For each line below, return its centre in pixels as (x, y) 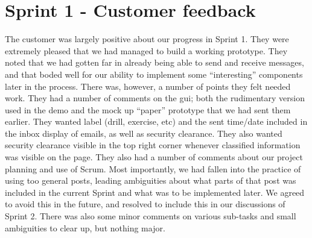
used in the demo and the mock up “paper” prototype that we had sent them (148, 109)
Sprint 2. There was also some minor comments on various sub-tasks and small (151, 216)
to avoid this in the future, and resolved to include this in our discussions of (145, 204)
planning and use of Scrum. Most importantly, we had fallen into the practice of (153, 168)
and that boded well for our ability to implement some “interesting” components (154, 74)
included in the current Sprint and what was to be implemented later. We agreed (155, 192)
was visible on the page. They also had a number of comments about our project (154, 157)
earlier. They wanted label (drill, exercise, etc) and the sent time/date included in (156, 121)
